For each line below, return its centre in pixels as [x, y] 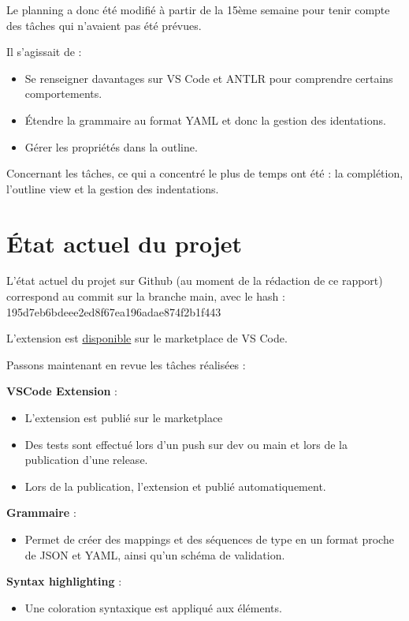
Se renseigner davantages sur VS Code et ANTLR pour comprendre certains [209, 78]
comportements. [63, 94]
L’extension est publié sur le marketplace [124, 418]
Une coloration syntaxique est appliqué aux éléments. [153, 607]
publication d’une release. [86, 460]
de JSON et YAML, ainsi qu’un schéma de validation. [155, 554]
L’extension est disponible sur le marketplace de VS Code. [147, 338]
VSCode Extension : [62, 391]
